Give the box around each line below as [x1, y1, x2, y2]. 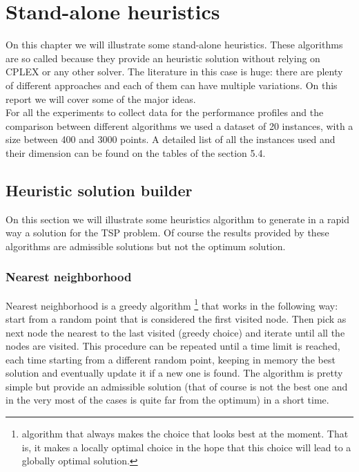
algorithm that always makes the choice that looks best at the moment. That [21, 426, 349, 441]
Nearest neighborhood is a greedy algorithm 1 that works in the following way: [6, 296, 338, 312]
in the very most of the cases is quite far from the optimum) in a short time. [6, 393, 329, 407]
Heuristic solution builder [6, 179, 193, 200]
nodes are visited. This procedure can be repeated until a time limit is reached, [6, 339, 340, 353]
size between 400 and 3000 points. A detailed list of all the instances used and [6, 132, 336, 147]
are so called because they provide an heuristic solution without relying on [6, 50, 320, 65]
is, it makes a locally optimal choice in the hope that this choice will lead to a [21, 440, 351, 454]
